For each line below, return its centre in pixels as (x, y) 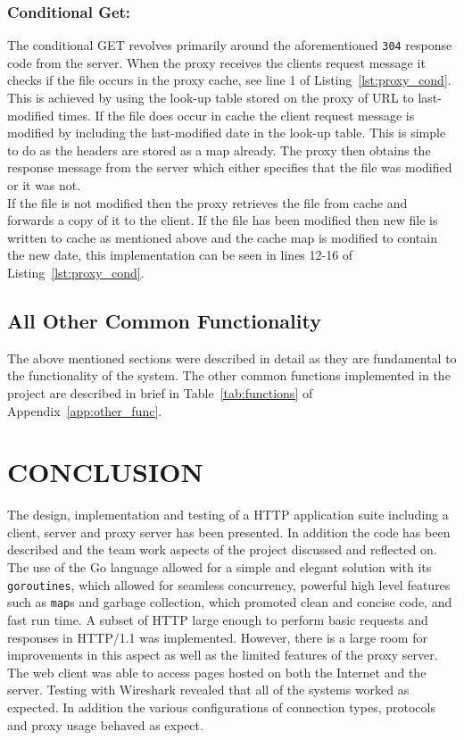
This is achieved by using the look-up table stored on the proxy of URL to (211, 98)
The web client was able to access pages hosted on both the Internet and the (217, 672)
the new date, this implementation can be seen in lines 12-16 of (180, 255)
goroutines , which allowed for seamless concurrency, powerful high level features (229, 584)
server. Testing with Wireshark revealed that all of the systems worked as (208, 690)
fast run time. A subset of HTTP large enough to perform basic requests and (218, 619)
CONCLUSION (105, 472)
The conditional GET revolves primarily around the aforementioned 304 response (230, 45)
